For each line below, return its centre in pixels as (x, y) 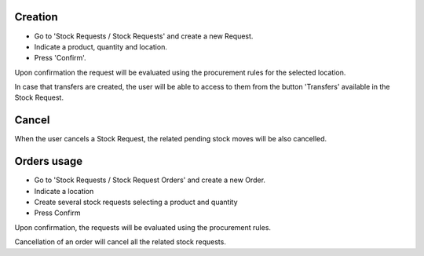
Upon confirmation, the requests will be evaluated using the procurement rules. (143, 227)
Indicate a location (64, 191)
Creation (36, 17)
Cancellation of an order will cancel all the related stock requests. (121, 242)
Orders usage (49, 161)
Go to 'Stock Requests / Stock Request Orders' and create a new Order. (150, 180)
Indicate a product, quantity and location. (101, 46)
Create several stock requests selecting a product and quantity (136, 202)
